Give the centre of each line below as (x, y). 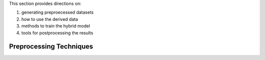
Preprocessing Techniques (51, 47)
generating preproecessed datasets (57, 13)
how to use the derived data (50, 19)
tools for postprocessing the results (57, 33)
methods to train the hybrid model (56, 26)
